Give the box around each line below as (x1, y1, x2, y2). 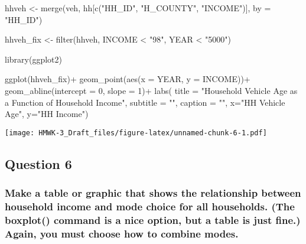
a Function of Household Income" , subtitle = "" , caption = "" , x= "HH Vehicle (5, 96, 285, 108)
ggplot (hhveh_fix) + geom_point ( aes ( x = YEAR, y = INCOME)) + (5, 73, 250, 85)
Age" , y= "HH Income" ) (5, 108, 89, 120)
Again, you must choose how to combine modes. (5, 226, 239, 240)
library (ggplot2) (5, 53, 62, 65)
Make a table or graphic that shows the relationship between (5, 186, 301, 200)
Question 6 (5, 154, 72, 173)
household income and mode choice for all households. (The (5, 199, 295, 214)
